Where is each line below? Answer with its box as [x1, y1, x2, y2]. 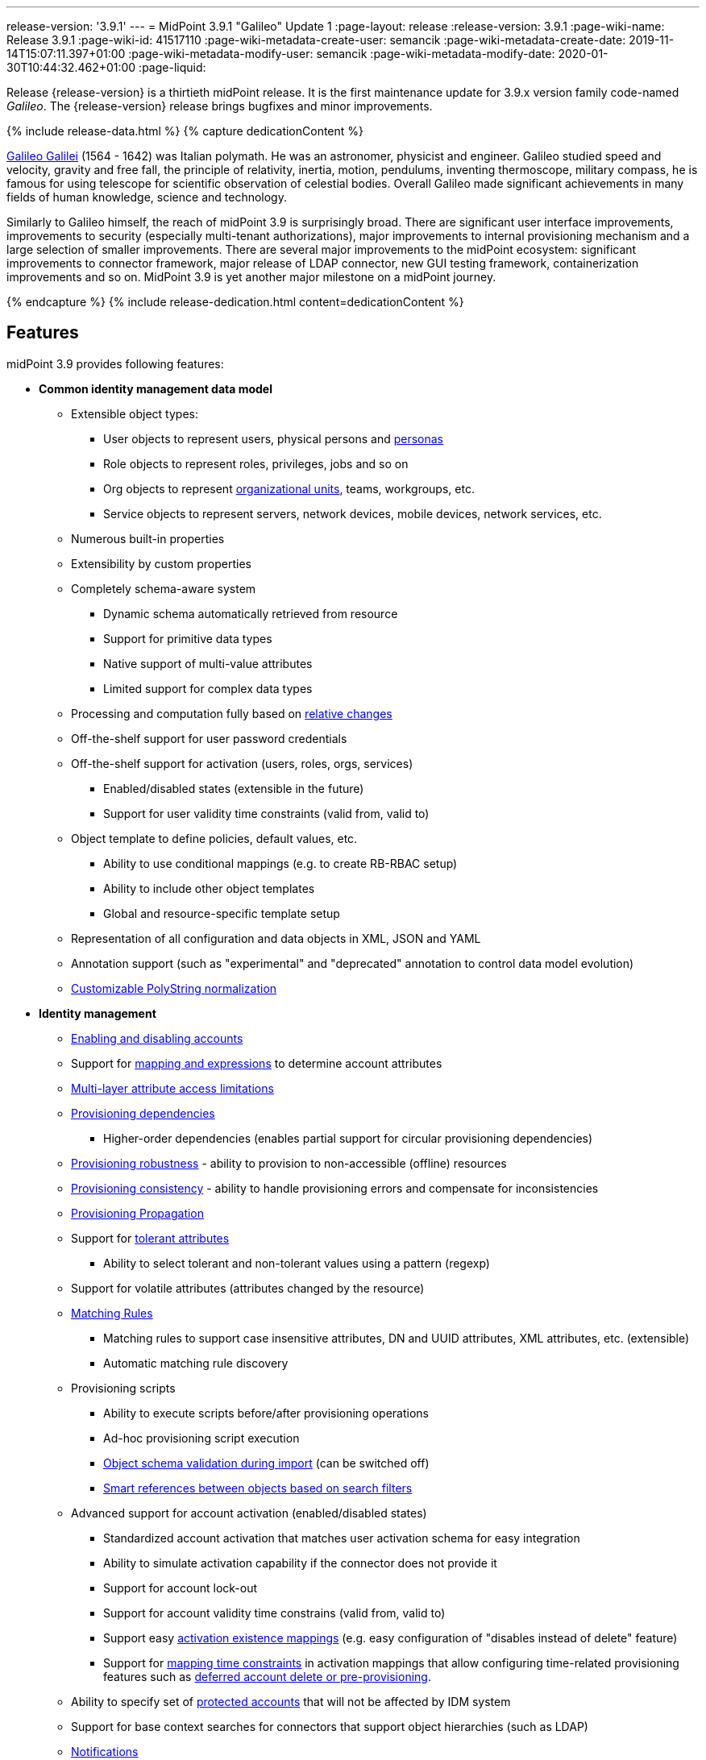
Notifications [71, 1744, 139, 1758]
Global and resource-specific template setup [103, 906, 340, 920]
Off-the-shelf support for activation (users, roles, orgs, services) [71, 756, 413, 770]
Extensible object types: [71, 406, 198, 421]
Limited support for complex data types [103, 681, 313, 695]
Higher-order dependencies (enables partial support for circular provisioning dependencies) [103, 1131, 593, 1145]
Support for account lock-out [103, 1580, 258, 1595]
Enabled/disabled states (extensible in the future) [103, 781, 364, 795]
